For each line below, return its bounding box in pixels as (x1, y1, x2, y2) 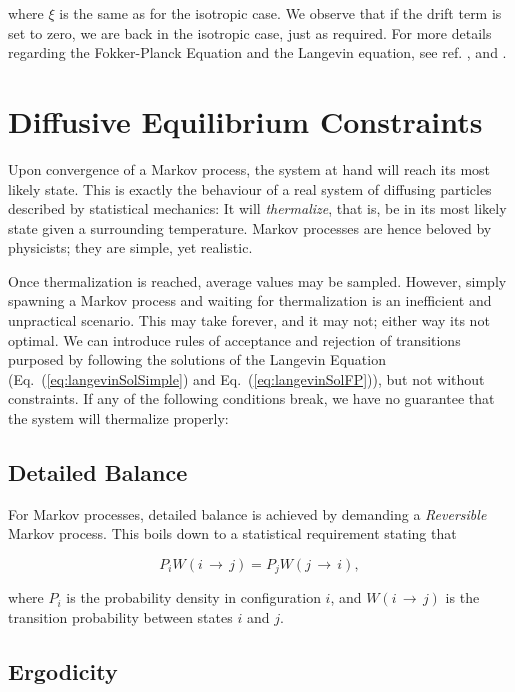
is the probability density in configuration (66, 587, 321, 608)
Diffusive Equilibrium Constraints (8, 100, 483, 141)
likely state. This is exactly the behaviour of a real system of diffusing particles (8, 178, 492, 199)
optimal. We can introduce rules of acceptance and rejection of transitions (8, 329, 461, 350)
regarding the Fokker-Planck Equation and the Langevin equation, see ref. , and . (8, 42, 507, 63)
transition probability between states (8, 607, 233, 628)
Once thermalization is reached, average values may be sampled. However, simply (8, 270, 507, 291)
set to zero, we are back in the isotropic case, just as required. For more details (8, 22, 492, 43)
